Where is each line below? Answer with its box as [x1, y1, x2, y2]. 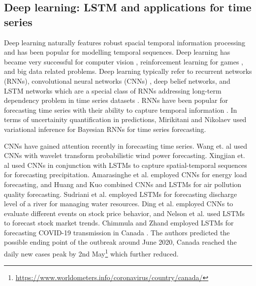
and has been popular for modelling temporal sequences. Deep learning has [4, 47, 230, 57]
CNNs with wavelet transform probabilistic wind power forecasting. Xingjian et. [4, 150, 245, 160]
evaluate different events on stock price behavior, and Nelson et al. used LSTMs [4, 208, 245, 218]
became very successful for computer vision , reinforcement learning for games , [4, 56, 243, 66]
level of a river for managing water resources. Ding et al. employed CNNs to [4, 198, 233, 209]
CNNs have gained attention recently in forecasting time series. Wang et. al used [4, 140, 247, 151]
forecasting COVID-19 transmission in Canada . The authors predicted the [4, 227, 230, 237]
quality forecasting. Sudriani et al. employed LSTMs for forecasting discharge [4, 189, 237, 199]
